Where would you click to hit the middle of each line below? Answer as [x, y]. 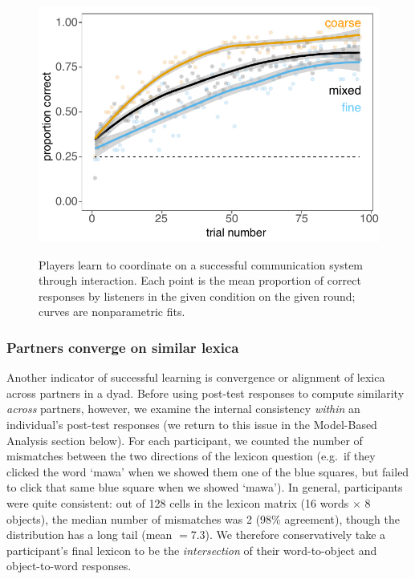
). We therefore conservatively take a [295, 534]
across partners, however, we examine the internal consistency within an [183, 409]
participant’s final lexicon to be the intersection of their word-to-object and [192, 550]
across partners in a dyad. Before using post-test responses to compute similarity [205, 393]
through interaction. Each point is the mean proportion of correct [200, 280]
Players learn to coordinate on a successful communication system [201, 264]
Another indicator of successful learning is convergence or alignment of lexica [196, 377]
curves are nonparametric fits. [112, 312]
